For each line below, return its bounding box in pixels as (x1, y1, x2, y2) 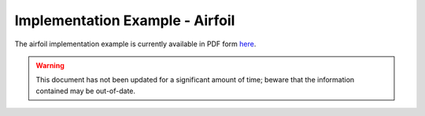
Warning (35, 60, 65, 70)
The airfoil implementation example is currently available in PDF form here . (14, 39, 257, 49)
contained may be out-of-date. (35, 86, 136, 96)
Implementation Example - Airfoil (14, 12, 235, 29)
